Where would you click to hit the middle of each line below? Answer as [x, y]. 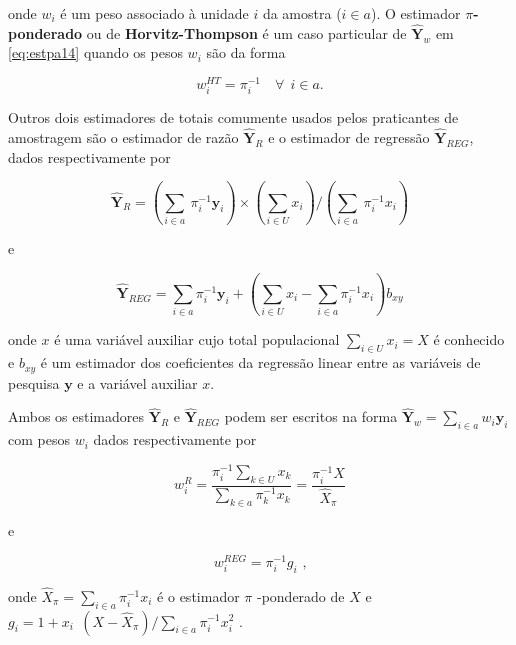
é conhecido [469, 339]
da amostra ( [302, 13]
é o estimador [198, 595]
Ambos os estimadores [76, 416]
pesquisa [34, 382]
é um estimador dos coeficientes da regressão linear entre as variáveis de [260, 362]
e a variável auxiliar [137, 382]
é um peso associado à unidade [154, 13]
